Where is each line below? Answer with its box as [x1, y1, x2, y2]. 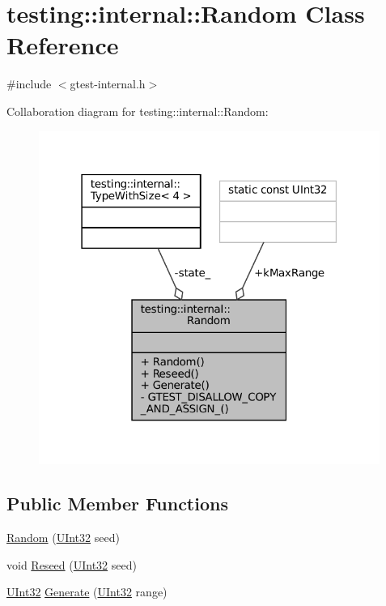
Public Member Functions [6, 491, 228, 516]
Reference [6, 28, 119, 62]
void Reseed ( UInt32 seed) [6, 556, 137, 573]
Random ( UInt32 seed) [6, 529, 120, 546]
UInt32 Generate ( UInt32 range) [6, 583, 168, 600]
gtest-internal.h [70, 75, 146, 92]
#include [6, 75, 52, 92]
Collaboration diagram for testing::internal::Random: [6, 102, 269, 119]
